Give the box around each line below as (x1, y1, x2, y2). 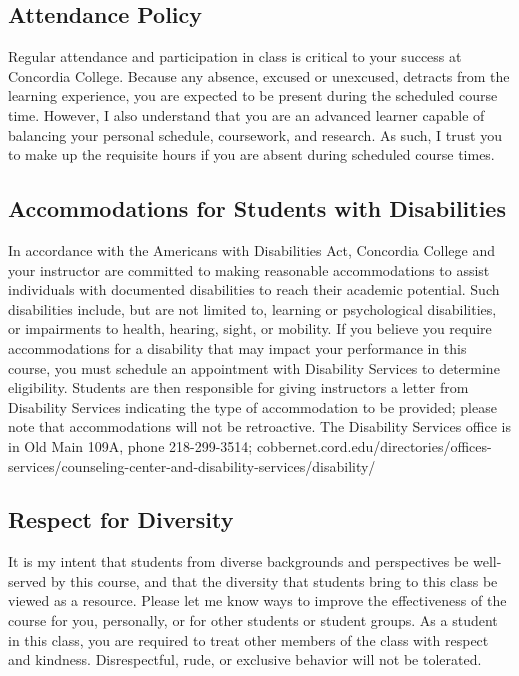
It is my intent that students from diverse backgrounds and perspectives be (8, 551, 469, 572)
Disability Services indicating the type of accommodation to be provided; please (8, 396, 497, 417)
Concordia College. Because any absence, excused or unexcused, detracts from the (8, 65, 510, 86)
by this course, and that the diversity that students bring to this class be (50, 570, 498, 591)
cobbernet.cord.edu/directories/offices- (256, 435, 492, 456)
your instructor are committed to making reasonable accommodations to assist (8, 259, 490, 280)
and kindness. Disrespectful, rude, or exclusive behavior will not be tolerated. (8, 649, 482, 670)
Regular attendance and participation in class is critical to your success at (8, 46, 462, 67)
